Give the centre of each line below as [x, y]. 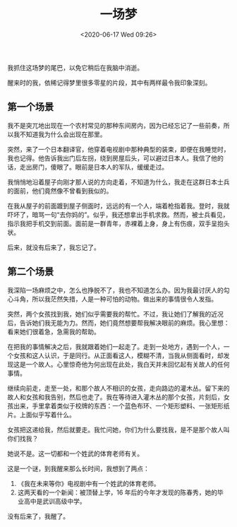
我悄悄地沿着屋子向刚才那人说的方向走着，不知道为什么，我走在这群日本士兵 [119, 182]
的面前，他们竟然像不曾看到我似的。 [60, 191]
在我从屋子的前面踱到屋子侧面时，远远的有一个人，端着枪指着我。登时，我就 [119, 206]
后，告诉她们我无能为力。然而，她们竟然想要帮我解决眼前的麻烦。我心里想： [119, 323]
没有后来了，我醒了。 [38, 516]
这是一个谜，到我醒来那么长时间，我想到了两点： [78, 468]
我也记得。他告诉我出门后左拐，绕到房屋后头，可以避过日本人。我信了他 [112, 158]
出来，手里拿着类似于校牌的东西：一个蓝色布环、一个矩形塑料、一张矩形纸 [121, 405]
